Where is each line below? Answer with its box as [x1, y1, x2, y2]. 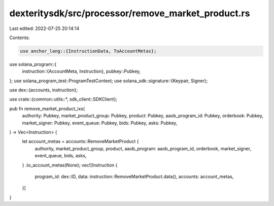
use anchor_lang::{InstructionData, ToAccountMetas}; [20, 48, 157, 54]
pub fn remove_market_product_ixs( [9, 106, 85, 112]
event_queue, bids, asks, [35, 153, 87, 159]
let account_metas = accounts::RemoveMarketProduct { [22, 139, 139, 145]
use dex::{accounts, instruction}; [9, 87, 78, 93]
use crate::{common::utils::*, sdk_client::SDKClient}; [9, 96, 118, 102]
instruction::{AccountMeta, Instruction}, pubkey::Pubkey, [22, 68, 141, 75]
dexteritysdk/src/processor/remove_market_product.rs [9, 8, 250, 19]
